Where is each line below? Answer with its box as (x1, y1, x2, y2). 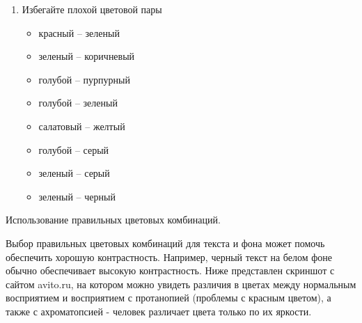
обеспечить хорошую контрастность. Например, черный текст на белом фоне (6, 249, 333, 264)
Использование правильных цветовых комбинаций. (6, 212, 221, 227)
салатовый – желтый (38, 118, 125, 133)
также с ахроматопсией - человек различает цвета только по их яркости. (6, 304, 312, 318)
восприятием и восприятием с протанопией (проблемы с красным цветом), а (6, 290, 331, 305)
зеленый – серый (38, 166, 110, 180)
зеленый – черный (38, 189, 116, 203)
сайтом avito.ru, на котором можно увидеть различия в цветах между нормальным (6, 276, 356, 291)
